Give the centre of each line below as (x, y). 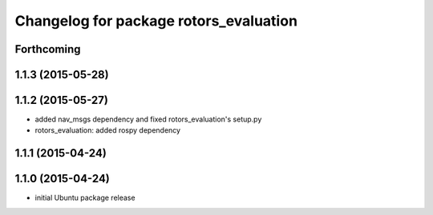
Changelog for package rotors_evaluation (156, 21)
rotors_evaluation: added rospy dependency (107, 130)
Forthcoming (48, 49)
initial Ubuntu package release (85, 198)
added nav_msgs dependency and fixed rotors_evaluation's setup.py (148, 119)
